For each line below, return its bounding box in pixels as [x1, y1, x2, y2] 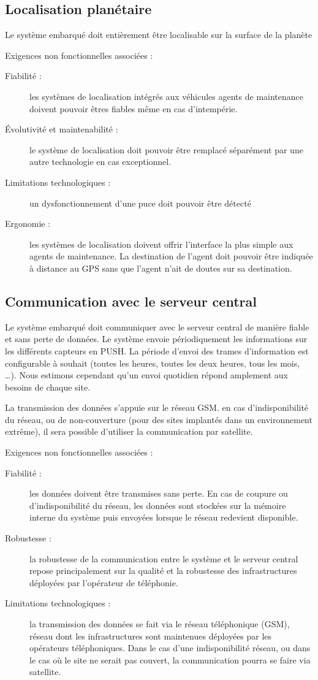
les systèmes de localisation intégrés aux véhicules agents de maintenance [29, 90, 304, 102]
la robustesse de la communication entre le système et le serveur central [29, 552, 298, 565]
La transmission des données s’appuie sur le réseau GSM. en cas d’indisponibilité [5, 401, 309, 414]
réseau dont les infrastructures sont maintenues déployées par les [29, 629, 272, 642]
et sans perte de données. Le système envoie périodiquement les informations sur [5, 332, 308, 345]
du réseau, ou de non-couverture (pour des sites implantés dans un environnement [5, 413, 312, 426]
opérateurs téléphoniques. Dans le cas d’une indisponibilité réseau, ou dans [29, 641, 311, 654]
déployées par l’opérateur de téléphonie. [29, 576, 178, 589]
